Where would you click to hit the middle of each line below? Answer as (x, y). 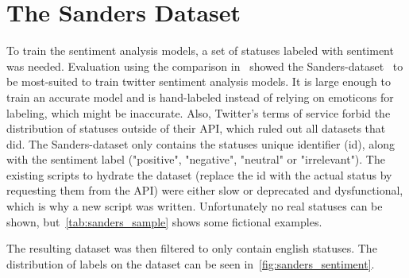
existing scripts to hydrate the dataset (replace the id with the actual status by (199, 174)
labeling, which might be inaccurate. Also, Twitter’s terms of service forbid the (199, 112)
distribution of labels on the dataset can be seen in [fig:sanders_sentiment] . (191, 263)
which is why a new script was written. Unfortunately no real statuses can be (195, 206)
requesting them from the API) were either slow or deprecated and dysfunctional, (205, 190)
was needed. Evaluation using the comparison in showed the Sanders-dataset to (205, 66)
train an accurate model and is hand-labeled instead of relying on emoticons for (200, 97)
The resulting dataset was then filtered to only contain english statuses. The (192, 248)
